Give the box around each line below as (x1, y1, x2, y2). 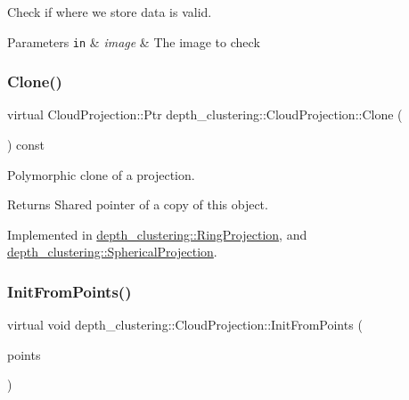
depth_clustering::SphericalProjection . (7, 242, 217, 261)
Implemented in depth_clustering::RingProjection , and (7, 224, 307, 243)
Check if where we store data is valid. (7, 3, 212, 20)
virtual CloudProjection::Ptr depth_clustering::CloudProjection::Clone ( (7, 105, 403, 124)
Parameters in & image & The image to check (7, 32, 260, 51)
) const (7, 135, 45, 154)
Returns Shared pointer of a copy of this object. (7, 195, 268, 214)
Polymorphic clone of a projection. (7, 165, 195, 184)
